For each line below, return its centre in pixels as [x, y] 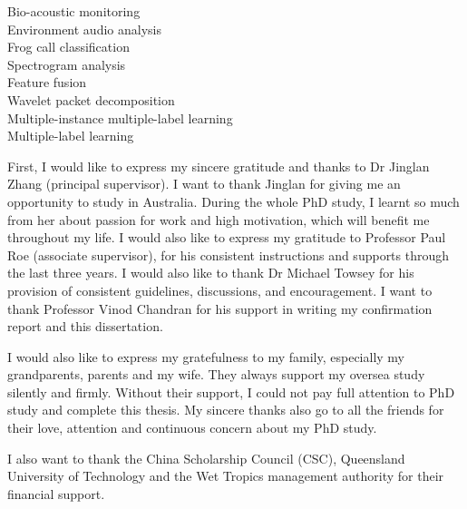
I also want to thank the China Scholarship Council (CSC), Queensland [206, 458]
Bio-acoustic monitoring [74, 11]
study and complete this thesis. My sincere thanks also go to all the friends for [226, 410]
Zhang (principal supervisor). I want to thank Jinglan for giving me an [204, 184]
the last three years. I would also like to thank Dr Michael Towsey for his [211, 273]
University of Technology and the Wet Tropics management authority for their [226, 476]
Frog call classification [68, 47]
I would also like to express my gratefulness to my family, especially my [206, 356]
